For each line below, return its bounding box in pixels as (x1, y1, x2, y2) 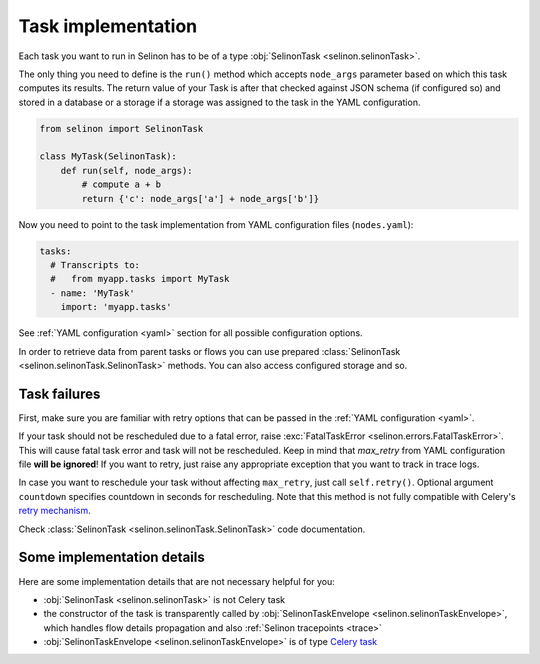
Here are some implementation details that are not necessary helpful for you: (18, 575, 335, 587)
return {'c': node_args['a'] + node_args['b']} (81, 193, 320, 204)
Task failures (18, 385, 101, 402)
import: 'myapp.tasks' (60, 301, 172, 313)
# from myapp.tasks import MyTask (50, 273, 230, 285)
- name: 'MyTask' (50, 287, 135, 299)
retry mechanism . (18, 505, 92, 517)
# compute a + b (81, 179, 162, 190)
